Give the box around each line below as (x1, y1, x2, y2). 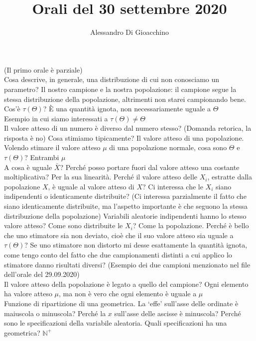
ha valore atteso (4, 288, 52, 299)
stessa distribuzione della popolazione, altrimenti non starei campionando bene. (4, 93, 246, 104)
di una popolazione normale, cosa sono (109, 142, 227, 153)
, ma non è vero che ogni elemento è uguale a (59, 288, 197, 299)
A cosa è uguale (4, 162, 52, 172)
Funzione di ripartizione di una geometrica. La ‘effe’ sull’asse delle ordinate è (4, 298, 239, 308)
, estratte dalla (207, 171, 252, 182)
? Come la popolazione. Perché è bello (132, 220, 249, 231)
